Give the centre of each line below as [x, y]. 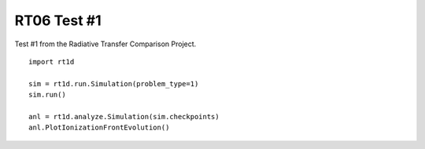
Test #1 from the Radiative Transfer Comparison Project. [105, 44]
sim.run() [47, 95]
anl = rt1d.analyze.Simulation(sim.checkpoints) [124, 116]
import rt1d [52, 62]
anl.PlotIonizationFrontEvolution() [99, 128]
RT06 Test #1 [58, 20]
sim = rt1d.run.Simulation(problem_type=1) [114, 84]
